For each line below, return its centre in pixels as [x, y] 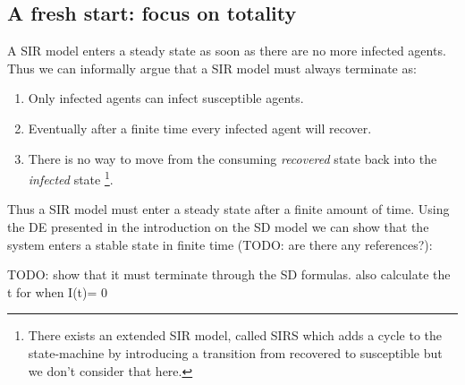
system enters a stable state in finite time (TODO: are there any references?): [220, 244]
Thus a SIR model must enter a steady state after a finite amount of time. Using [228, 209]
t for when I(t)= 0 [58, 291]
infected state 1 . [71, 178]
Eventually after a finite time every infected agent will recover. [200, 128]
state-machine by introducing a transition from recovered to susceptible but [235, 352]
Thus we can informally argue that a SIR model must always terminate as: [212, 68]
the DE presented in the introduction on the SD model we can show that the [218, 227]
